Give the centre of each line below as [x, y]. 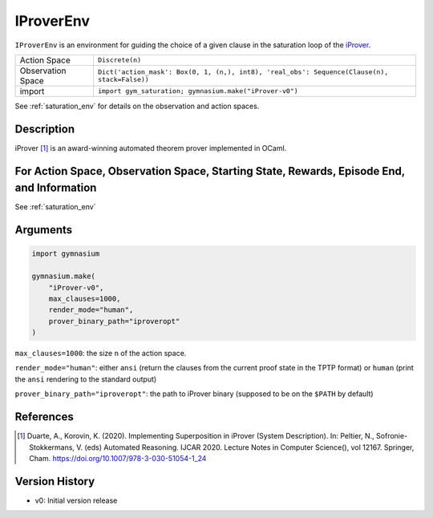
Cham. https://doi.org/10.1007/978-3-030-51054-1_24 [118, 458]
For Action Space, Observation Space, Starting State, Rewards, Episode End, [210, 171]
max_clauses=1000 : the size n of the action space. [101, 354]
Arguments [44, 230]
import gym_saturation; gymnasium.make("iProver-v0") [198, 91]
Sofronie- [392, 436]
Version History [55, 481]
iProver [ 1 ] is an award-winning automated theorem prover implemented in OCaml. [151, 148]
